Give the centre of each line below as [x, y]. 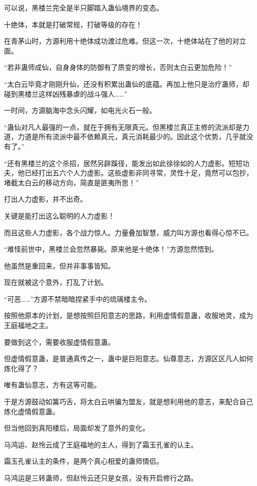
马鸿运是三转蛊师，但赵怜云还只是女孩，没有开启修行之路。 [101, 478]
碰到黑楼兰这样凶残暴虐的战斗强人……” [66, 93]
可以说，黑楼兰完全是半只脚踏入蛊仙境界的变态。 [84, 7]
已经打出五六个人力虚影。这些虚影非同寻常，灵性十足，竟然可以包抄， [139, 173]
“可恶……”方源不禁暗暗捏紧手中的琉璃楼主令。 [78, 298]
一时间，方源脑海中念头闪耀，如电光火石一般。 [80, 110]
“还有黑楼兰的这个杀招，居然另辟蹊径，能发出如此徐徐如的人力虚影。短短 [123, 163]
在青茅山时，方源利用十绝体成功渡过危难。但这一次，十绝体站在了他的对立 [125, 41]
